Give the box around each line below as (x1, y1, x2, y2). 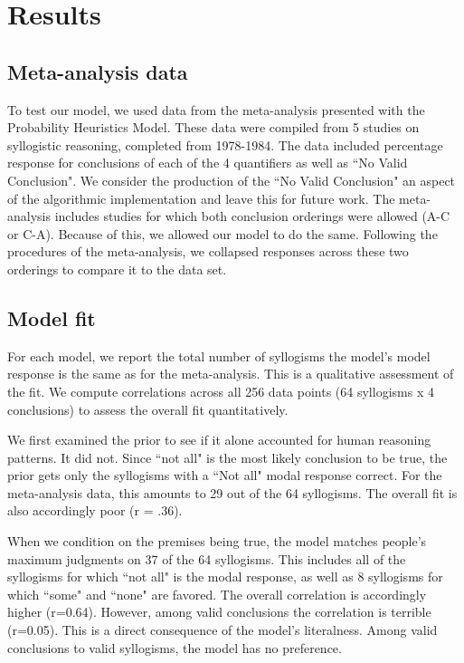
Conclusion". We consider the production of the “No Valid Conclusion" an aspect (7, 170, 456, 189)
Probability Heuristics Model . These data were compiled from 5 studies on (7, 118, 420, 137)
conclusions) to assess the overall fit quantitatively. (7, 399, 289, 418)
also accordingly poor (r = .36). (7, 501, 183, 520)
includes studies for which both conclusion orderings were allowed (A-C (54, 207, 450, 226)
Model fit (7, 303, 96, 331)
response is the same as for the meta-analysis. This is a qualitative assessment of (7, 364, 454, 383)
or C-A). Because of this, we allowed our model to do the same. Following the (7, 224, 438, 243)
